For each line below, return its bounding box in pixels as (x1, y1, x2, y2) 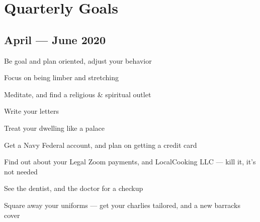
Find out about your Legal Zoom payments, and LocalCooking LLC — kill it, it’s (4, 156, 256, 167)
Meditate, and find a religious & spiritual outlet (4, 89, 151, 99)
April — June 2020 (4, 32, 106, 47)
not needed (4, 166, 38, 176)
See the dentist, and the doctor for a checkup (4, 183, 143, 193)
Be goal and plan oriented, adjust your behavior (4, 55, 152, 66)
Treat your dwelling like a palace (4, 122, 105, 133)
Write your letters (4, 106, 59, 116)
